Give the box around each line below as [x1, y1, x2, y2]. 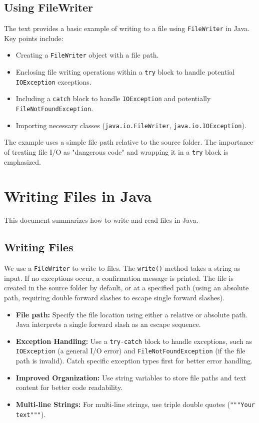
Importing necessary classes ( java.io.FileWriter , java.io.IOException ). [15, 120, 246, 130]
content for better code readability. [15, 382, 123, 392]
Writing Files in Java [4, 186, 152, 206]
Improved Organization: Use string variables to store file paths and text [15, 372, 246, 382]
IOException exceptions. [15, 76, 91, 87]
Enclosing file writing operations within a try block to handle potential [15, 67, 235, 77]
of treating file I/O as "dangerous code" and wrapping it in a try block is [4, 146, 228, 157]
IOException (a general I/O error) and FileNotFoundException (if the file [15, 345, 245, 356]
